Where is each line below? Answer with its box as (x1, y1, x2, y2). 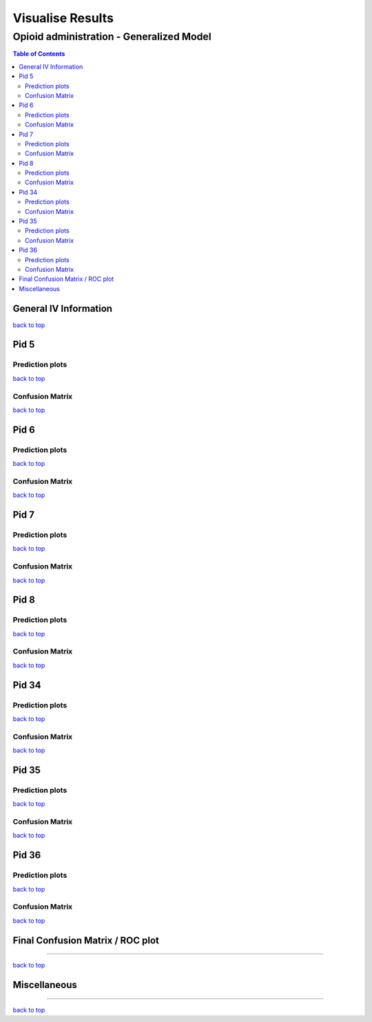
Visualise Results (12, 10, 114, 26)
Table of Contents (12, 50, 65, 58)
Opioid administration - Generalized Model (12, 30, 211, 43)
